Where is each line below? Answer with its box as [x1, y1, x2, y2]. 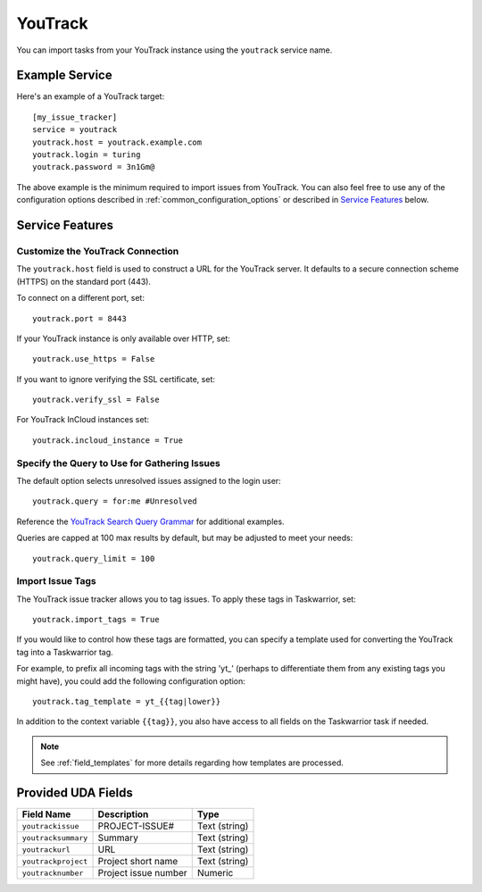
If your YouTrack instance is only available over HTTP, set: [16, 333, 231, 344]
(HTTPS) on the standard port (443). [16, 276, 152, 287]
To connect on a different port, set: [16, 293, 145, 304]
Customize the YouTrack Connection [16, 245, 179, 257]
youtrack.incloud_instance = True [32, 435, 183, 446]
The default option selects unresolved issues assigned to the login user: [16, 476, 281, 486]
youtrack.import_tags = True [32, 614, 160, 625]
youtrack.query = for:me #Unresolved [32, 496, 198, 506]
